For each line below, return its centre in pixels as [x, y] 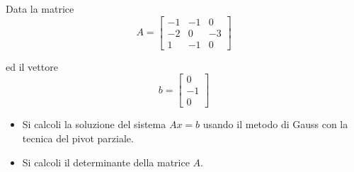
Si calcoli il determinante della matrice [106, 162]
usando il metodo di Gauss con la [275, 124]
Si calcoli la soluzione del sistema [94, 124]
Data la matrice [40, 8]
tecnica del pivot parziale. [78, 138]
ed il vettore [32, 66]
